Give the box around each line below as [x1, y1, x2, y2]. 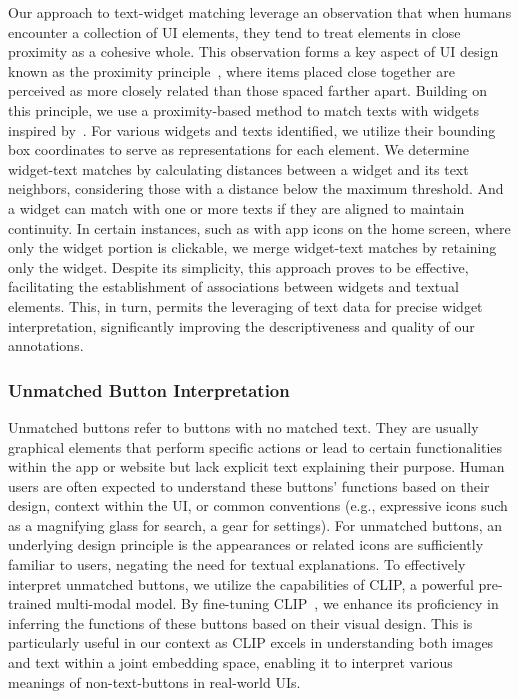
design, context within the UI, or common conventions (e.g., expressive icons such [8, 495, 508, 516]
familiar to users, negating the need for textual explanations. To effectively [8, 554, 466, 575]
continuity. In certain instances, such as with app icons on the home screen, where [8, 217, 511, 238]
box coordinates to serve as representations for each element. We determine [8, 139, 470, 160]
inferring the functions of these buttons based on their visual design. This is [8, 612, 473, 633]
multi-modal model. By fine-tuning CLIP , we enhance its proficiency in [56, 593, 499, 614]
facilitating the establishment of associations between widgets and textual [8, 276, 459, 297]
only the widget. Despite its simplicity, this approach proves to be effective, [8, 256, 469, 277]
